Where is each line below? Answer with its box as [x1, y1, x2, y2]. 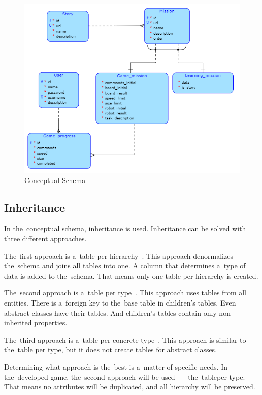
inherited [4, 317, 32, 328]
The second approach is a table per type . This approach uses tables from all [4, 287, 246, 298]
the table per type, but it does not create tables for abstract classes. [4, 344, 217, 355]
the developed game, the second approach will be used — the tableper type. [4, 371, 245, 382]
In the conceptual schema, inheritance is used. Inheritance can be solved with [4, 223, 246, 234]
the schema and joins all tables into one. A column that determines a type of [4, 260, 246, 271]
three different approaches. [4, 233, 87, 244]
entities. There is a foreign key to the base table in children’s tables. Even [4, 297, 236, 308]
